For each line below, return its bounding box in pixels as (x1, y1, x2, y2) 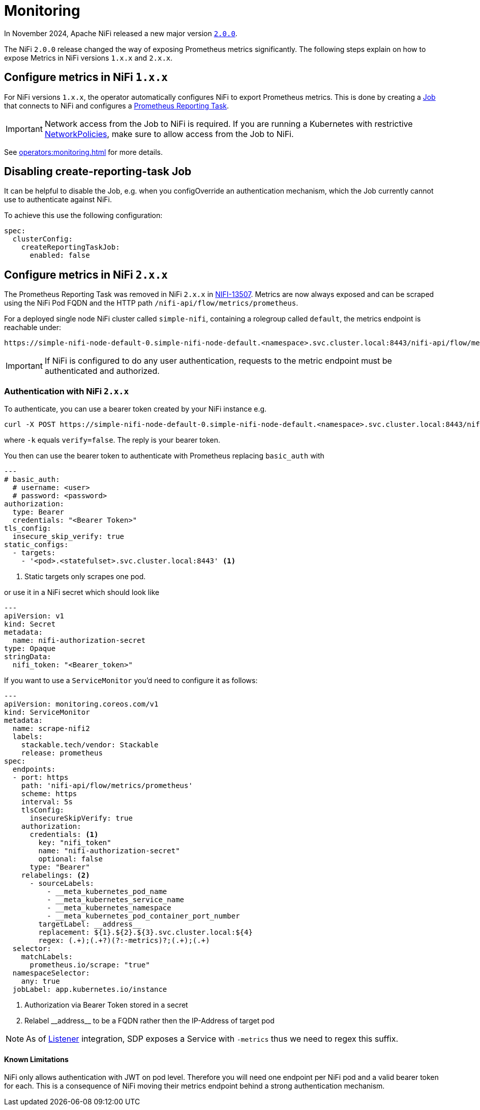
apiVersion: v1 (4, 612, 65, 620)
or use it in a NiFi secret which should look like (4, 588, 160, 597)
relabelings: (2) (21, 871, 90, 880)
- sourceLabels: (29, 879, 95, 888)
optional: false (38, 855, 103, 863)
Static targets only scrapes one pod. (24, 572, 146, 581)
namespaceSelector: (12, 969, 90, 978)
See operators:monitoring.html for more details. (4, 147, 163, 156)
